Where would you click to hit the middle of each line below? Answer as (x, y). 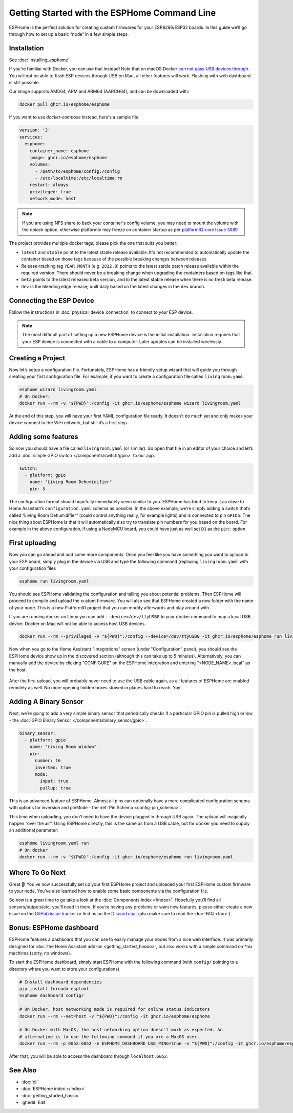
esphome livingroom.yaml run (54, 843)
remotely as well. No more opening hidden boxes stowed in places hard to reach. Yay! (95, 688)
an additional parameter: (34, 830)
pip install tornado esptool (54, 989)
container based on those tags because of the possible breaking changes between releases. (114, 259)
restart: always (49, 185)
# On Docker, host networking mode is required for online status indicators (115, 1009)
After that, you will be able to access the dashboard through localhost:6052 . (89, 1056)
